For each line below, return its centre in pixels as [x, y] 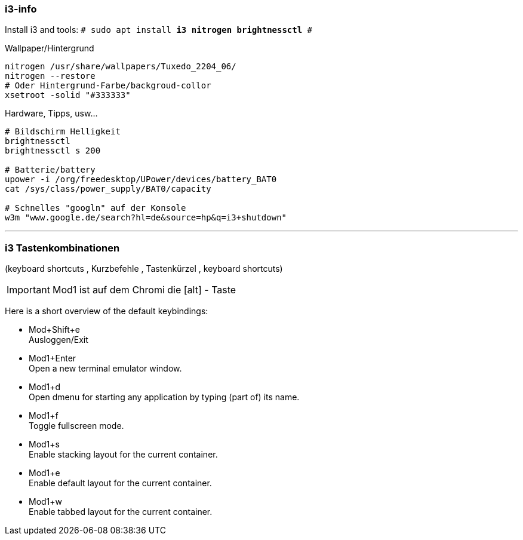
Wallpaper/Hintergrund [50, 48]
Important [28, 290]
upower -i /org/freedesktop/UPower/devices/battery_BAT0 [141, 180]
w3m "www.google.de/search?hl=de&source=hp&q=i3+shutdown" [146, 218]
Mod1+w [46, 502]
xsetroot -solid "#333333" [68, 95]
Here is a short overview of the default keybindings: [107, 311]
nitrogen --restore [50, 76]
